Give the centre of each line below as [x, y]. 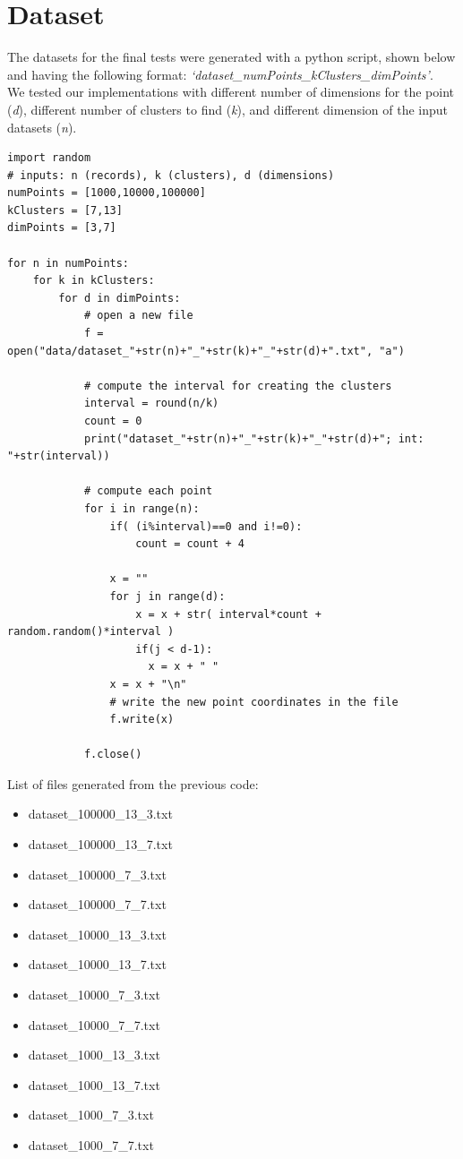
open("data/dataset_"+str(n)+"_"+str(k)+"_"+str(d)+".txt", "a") [206, 351]
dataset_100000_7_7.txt [97, 904]
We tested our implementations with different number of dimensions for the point [231, 92]
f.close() [113, 755]
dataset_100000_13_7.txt [100, 844]
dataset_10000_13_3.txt [97, 934]
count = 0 [113, 421]
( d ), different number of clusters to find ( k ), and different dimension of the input [227, 109]
